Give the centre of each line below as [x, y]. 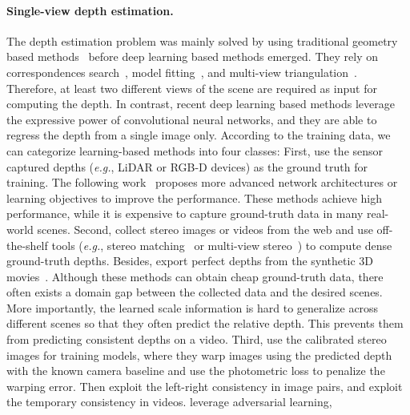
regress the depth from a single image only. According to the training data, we [199, 135]
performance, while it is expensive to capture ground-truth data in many [185, 214]
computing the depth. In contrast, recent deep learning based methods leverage [201, 104]
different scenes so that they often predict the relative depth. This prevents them [205, 323]
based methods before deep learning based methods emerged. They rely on [193, 56]
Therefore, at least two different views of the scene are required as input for [192, 88]
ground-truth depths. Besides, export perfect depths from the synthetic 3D [190, 261]
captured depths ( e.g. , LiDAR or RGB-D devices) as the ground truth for [187, 166]
